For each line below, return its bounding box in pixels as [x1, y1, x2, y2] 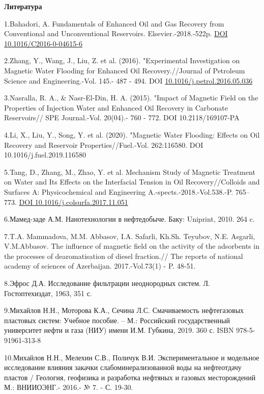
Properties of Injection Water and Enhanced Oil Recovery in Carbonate [4, 102, 228, 113]
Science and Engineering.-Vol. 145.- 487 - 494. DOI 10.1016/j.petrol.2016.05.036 [4, 75, 253, 86]
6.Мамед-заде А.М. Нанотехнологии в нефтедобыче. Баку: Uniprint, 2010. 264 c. [4, 214, 255, 224]
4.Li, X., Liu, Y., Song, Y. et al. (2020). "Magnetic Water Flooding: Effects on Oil [4, 129, 260, 140]
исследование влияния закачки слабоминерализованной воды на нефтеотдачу [4, 362, 242, 373]
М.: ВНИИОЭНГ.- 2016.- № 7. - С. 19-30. [4, 382, 133, 392]
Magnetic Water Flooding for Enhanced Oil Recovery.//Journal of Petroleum [4, 65, 245, 75]
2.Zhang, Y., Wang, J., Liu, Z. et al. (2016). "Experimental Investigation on [4, 55, 240, 66]
